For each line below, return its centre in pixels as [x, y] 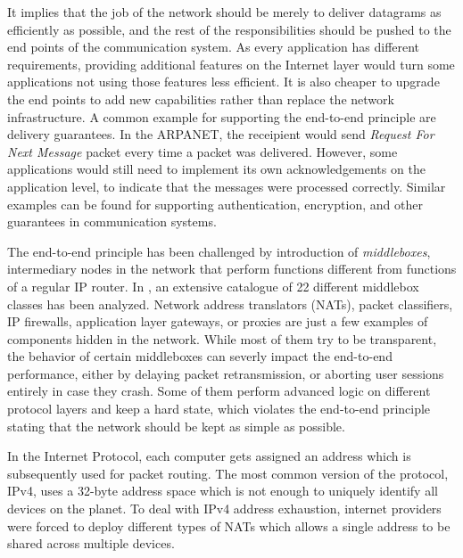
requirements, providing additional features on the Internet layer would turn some [231, 64]
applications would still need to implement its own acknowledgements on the [216, 169]
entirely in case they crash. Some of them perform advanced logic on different [219, 391]
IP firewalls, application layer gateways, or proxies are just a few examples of [218, 321]
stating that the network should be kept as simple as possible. [176, 426]
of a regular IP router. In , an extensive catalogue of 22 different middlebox [213, 286]
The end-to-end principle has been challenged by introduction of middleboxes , [219, 251]
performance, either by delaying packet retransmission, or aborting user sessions [226, 373]
